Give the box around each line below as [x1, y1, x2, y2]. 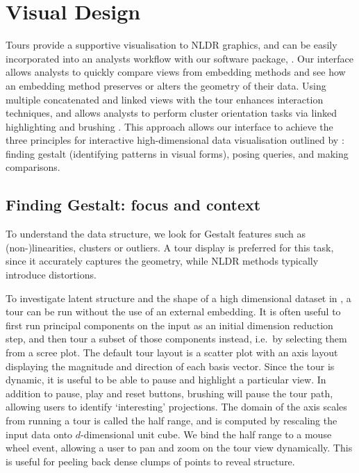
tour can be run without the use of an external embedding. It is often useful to [6, 304, 341, 319]
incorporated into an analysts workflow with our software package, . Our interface [6, 51, 354, 65]
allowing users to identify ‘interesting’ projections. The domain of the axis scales [6, 399, 347, 414]
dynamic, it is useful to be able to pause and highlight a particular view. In [6, 372, 326, 387]
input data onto [6, 426, 73, 441]
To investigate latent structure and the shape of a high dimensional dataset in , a [6, 290, 351, 305]
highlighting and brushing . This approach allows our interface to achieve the [6, 119, 333, 133]
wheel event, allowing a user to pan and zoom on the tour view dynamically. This [6, 440, 353, 455]
